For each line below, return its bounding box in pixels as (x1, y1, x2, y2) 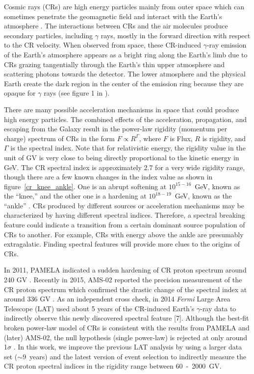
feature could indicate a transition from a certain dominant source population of (4, 220, 245, 230)
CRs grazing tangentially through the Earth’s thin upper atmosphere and (4, 59, 225, 69)
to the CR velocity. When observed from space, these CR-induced (4, 40, 201, 50)
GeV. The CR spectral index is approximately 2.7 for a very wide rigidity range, (4, 162, 245, 172)
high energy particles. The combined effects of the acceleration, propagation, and (4, 114, 247, 124)
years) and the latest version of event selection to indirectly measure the (29, 351, 247, 361)
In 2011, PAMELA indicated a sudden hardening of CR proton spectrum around (4, 265, 247, 275)
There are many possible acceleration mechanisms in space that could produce (4, 104, 239, 114)
